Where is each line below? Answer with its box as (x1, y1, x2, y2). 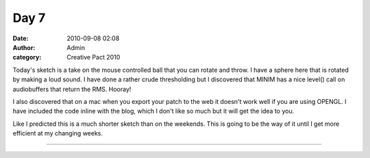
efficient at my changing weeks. (12, 129, 103, 137)
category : (12, 53, 42, 62)
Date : (12, 34, 29, 42)
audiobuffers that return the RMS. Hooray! (12, 85, 132, 93)
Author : (12, 43, 36, 51)
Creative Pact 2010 (66, 53, 121, 62)
